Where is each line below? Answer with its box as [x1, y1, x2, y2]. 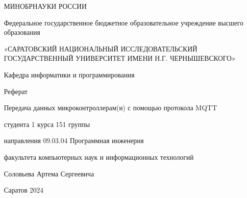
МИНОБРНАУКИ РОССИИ [4, 1, 87, 11]
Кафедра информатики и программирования [4, 69, 135, 79]
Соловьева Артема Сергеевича [4, 168, 94, 178]
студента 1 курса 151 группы [4, 119, 90, 129]
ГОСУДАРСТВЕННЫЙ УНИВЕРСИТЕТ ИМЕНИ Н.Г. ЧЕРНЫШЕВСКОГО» [4, 53, 236, 63]
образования [4, 27, 40, 37]
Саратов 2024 [4, 185, 44, 195]
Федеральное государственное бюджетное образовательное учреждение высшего [4, 17, 244, 27]
